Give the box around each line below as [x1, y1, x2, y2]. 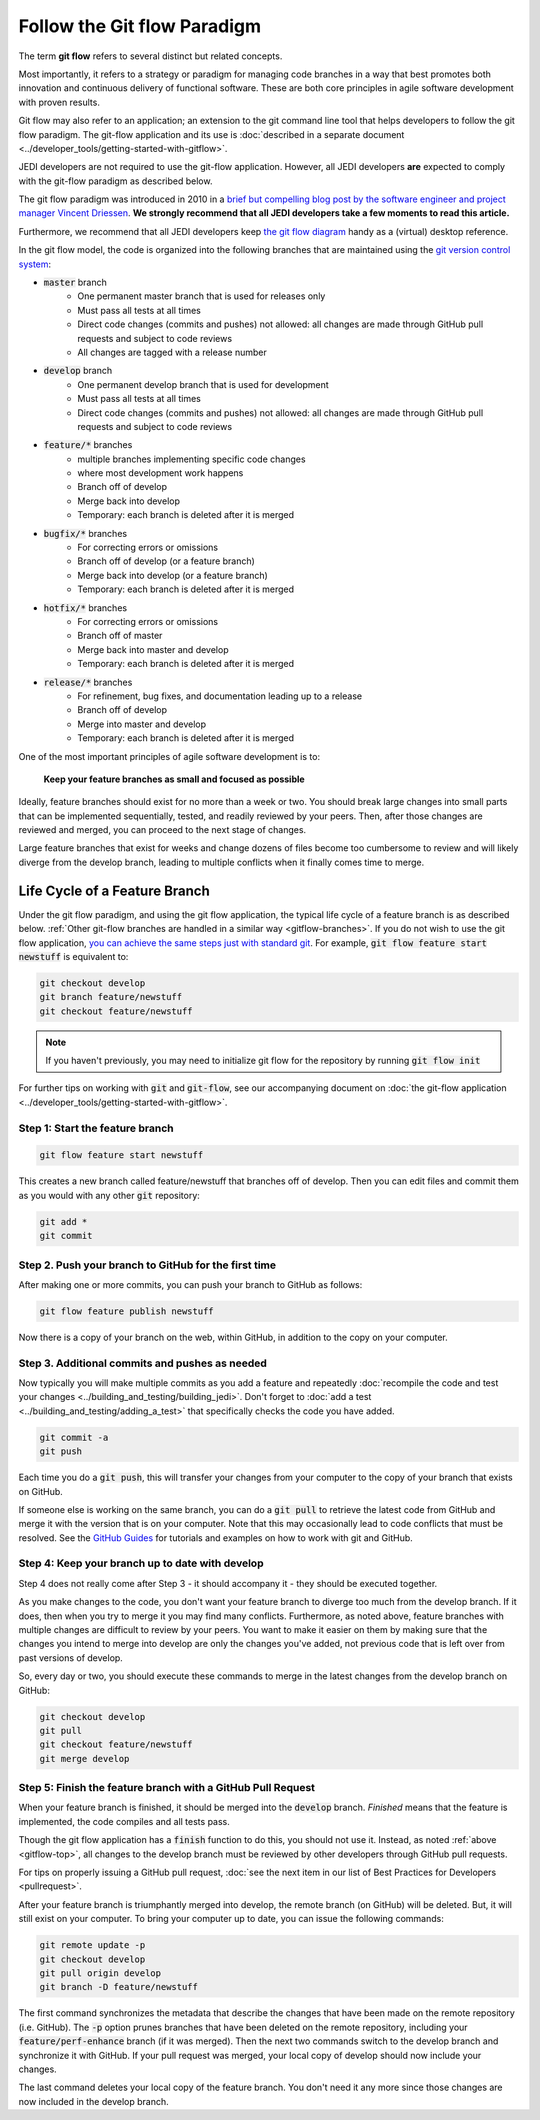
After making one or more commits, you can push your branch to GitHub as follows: [18, 1278, 363, 1290]
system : [18, 258, 52, 270]
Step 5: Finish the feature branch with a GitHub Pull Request [18, 1781, 315, 1795]
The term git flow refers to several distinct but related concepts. [18, 50, 283, 62]
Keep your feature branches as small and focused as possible [43, 773, 305, 785]
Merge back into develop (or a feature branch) [77, 569, 269, 581]
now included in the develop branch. [18, 2095, 169, 2107]
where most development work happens [77, 467, 244, 479]
